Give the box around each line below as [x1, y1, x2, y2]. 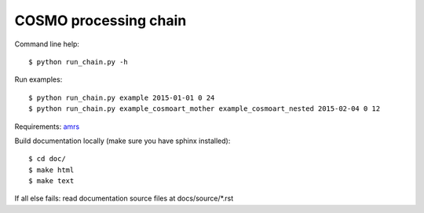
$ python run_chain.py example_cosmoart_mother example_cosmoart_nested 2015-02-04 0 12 [28, 105, 381, 113]
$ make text [28, 177, 75, 185]
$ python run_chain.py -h [28, 57, 129, 66]
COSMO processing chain [14, 12, 187, 29]
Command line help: [14, 39, 80, 49]
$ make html [28, 165, 75, 174]
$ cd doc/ [28, 154, 66, 163]
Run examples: [14, 75, 63, 84]
